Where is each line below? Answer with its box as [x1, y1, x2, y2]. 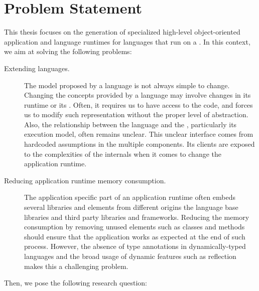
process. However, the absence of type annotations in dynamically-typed [24, 241, 246, 251]
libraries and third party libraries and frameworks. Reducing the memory [24, 211, 249, 222]
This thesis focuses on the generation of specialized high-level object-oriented [4, 27, 240, 37]
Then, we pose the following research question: [4, 277, 147, 288]
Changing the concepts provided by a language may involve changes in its [24, 90, 251, 100]
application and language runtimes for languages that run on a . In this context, [4, 36, 250, 47]
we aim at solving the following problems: [4, 46, 132, 57]
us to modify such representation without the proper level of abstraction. [24, 109, 248, 120]
